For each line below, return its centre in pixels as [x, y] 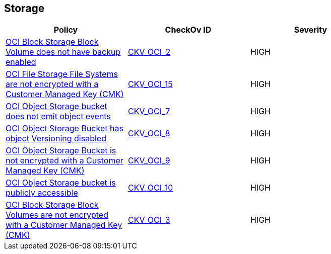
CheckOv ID [188, 30]
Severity [311, 30]
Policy [66, 30]
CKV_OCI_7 [149, 111]
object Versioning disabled [56, 139]
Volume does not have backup [63, 52]
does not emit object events [58, 116]
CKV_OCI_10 [150, 188]
